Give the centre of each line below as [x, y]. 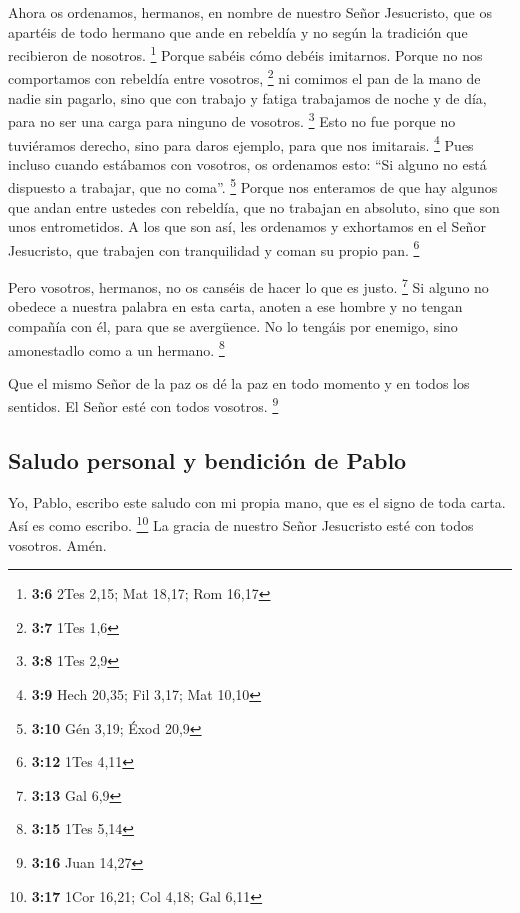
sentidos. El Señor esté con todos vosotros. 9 [143, 404]
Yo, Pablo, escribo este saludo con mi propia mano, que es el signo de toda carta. [257, 501]
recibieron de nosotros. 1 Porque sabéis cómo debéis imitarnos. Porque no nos [245, 53]
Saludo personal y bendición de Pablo [207, 459]
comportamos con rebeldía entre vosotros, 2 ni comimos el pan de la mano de [244, 77]
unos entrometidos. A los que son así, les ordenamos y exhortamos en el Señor [247, 226]
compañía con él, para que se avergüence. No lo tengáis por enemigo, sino [233, 325]
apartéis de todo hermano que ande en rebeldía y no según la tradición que [238, 31]
